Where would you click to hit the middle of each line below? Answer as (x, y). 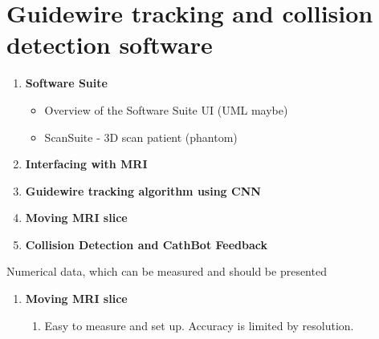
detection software (110, 44)
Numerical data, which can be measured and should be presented (167, 271)
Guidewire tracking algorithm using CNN (143, 190)
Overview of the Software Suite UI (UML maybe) (166, 109)
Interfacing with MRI (86, 164)
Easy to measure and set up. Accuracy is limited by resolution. (199, 325)
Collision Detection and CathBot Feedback (146, 244)
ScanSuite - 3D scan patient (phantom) (141, 137)
